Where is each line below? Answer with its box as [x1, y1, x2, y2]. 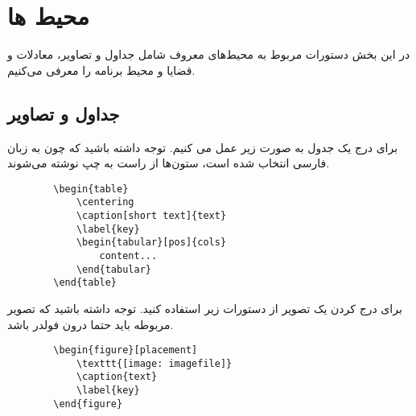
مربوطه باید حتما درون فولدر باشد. [7, 315, 174, 332]
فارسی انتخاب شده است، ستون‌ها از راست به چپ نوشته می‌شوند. [7, 154, 330, 171]
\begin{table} [53, 183, 129, 195]
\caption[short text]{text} [76, 210, 227, 222]
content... [99, 249, 158, 262]
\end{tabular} [76, 263, 151, 275]
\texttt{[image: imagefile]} [76, 357, 233, 369]
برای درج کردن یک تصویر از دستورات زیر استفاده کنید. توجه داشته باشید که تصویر [7, 299, 402, 316]
